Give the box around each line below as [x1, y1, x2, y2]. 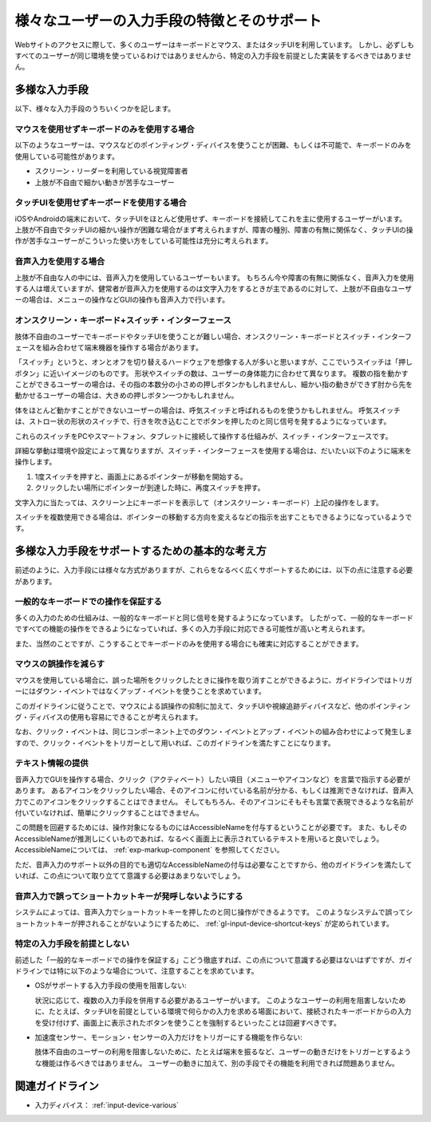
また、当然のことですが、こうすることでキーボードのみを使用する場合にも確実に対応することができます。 [14, 638, 363, 648]
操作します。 [14, 457, 57, 467]
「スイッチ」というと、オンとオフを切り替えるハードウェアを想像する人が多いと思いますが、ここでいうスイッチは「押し [14, 358, 413, 367]
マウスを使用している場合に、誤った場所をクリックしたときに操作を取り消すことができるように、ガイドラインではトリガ [14, 675, 413, 685]
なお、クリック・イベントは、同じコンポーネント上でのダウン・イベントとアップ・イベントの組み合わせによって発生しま [14, 727, 413, 737]
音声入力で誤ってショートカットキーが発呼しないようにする [14, 891, 243, 902]
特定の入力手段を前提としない [14, 938, 130, 950]
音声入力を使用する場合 [14, 256, 105, 267]
